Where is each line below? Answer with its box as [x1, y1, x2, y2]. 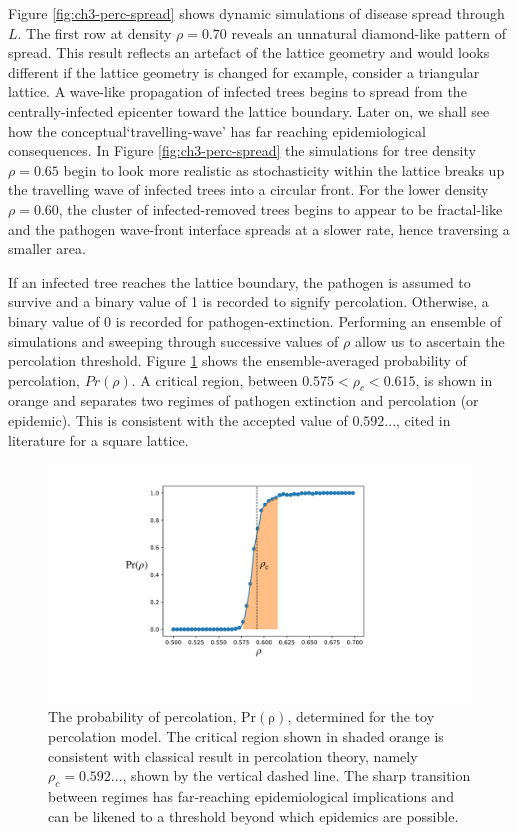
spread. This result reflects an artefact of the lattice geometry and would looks [8, 42, 490, 63]
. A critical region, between [131, 369, 298, 390]
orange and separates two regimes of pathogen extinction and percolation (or [8, 390, 479, 411]
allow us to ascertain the [354, 330, 505, 351]
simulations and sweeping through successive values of [8, 330, 339, 351]
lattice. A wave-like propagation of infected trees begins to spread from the [8, 81, 467, 102]
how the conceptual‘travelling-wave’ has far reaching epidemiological [8, 120, 426, 141]
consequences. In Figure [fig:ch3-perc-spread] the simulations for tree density [8, 140, 476, 161]
